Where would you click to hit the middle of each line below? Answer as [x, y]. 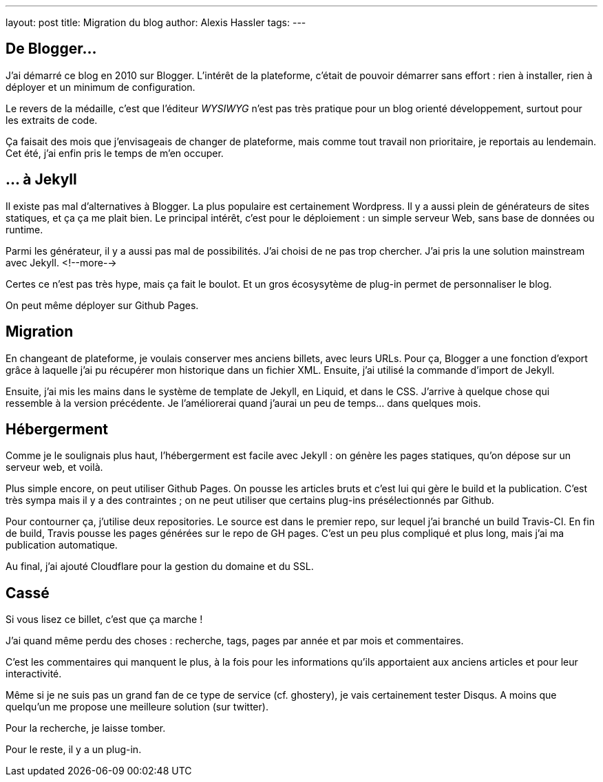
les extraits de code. [52, 120]
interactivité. [34, 674]
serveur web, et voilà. [54, 467]
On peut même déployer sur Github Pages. [102, 305]
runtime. [24, 229]
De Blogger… [51, 49]
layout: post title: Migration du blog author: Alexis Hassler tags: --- [156, 22]
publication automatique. [62, 545]
